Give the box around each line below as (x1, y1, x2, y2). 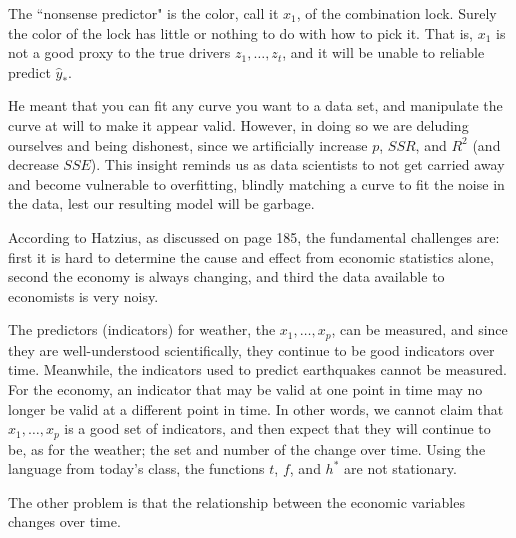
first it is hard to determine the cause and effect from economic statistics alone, (8, 246, 494, 267)
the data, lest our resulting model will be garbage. (8, 193, 315, 214)
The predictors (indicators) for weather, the (8, 319, 276, 340)
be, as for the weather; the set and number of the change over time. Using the (8, 438, 486, 459)
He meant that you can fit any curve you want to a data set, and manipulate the (8, 95, 503, 116)
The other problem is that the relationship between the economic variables (8, 491, 465, 512)
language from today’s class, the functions (8, 458, 265, 479)
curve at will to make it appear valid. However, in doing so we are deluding (8, 114, 469, 135)
